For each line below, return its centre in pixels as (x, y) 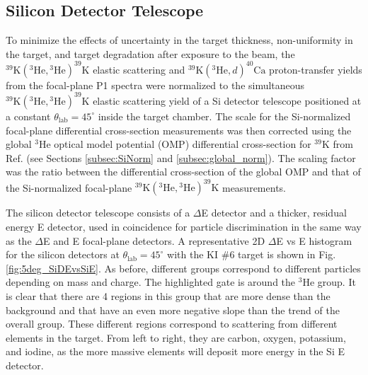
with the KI (193, 254)
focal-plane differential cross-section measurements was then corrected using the (179, 130)
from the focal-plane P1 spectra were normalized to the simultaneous (155, 85)
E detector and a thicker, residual (274, 213)
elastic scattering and (139, 69)
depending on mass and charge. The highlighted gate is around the (151, 282)
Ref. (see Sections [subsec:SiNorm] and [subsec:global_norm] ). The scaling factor (181, 157)
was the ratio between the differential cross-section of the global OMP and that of (183, 172)
